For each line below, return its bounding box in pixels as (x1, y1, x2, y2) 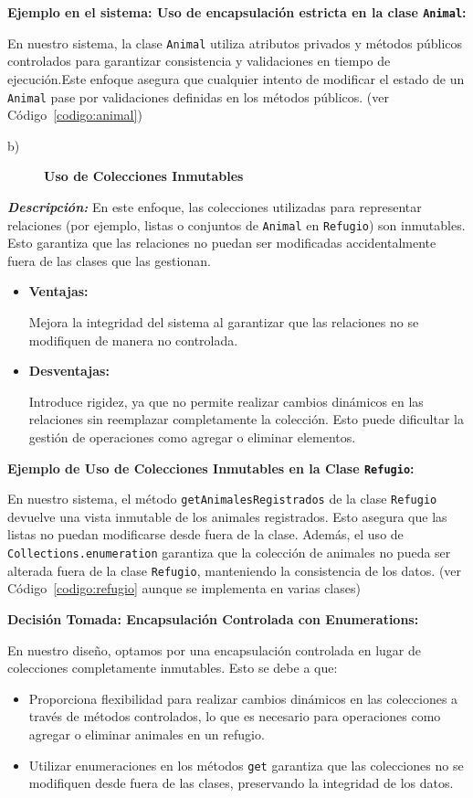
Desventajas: (28, 361, 110, 380)
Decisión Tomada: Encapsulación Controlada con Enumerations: (7, 609, 419, 628)
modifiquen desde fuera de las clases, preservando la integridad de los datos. (28, 773, 454, 793)
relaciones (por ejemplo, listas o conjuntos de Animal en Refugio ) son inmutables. (7, 215, 466, 234)
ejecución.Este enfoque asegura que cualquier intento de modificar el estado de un (7, 69, 465, 88)
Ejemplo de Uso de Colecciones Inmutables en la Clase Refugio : (7, 458, 415, 477)
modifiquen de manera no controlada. (28, 330, 238, 349)
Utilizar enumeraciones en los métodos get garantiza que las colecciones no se (28, 755, 464, 774)
